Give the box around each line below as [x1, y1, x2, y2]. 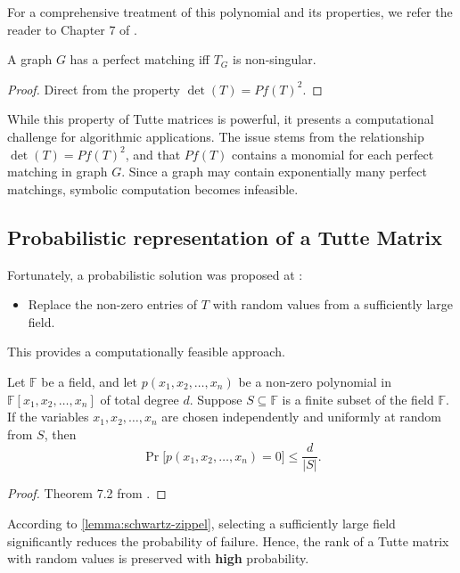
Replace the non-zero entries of [28, 295, 198, 314]
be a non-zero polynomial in [238, 372, 391, 390]
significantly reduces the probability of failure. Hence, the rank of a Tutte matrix [7, 531, 449, 550]
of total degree [100, 389, 179, 408]
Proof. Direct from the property [7, 79, 180, 98]
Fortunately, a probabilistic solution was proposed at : [7, 265, 303, 283]
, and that [125, 144, 181, 163]
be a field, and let [41, 372, 138, 390]
